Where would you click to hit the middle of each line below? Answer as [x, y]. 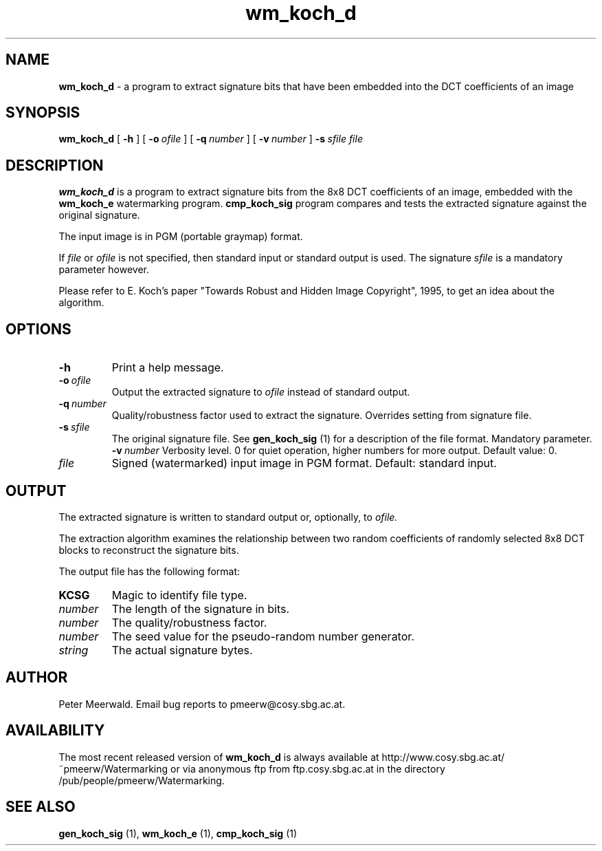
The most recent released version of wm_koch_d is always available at [219, 757]
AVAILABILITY [55, 731]
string [74, 650]
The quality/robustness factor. [189, 622]
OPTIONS [38, 329]
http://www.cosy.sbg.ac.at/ [443, 757]
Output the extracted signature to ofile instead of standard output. [261, 392]
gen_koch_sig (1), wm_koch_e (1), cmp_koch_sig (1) [178, 833]
